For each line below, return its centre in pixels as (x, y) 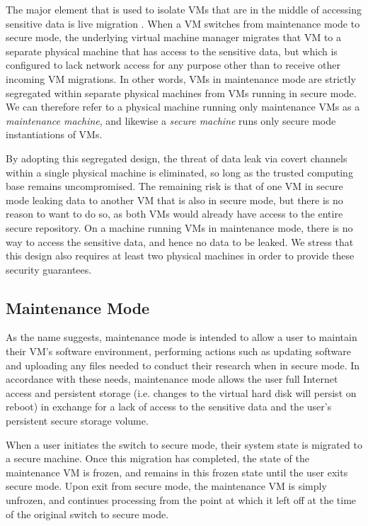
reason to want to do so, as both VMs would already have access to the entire (174, 214)
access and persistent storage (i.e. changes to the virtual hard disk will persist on (181, 392)
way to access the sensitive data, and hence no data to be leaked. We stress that (180, 241)
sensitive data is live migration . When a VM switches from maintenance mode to (183, 23)
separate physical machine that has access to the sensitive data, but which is (172, 51)
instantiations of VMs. (54, 134)
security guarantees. (49, 269)
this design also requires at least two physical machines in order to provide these (180, 256)
